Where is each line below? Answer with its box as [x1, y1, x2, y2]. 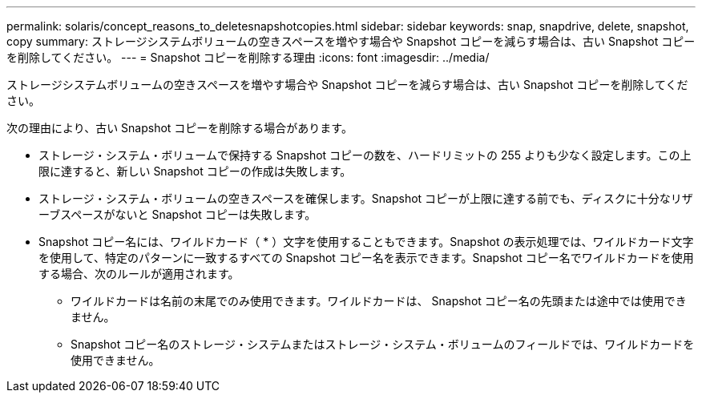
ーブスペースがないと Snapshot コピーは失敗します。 [38, 208, 317, 221]
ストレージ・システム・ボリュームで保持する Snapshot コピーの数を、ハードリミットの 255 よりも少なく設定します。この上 [38, 148, 692, 162]
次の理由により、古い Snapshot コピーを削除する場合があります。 [6, 121, 353, 135]
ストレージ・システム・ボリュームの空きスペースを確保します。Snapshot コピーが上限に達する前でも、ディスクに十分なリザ [38, 191, 693, 205]
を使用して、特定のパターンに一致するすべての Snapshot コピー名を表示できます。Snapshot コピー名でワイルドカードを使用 [38, 251, 694, 264]
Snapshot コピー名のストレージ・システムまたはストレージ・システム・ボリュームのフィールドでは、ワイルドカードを [71, 337, 695, 351]
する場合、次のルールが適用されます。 [38, 267, 240, 280]
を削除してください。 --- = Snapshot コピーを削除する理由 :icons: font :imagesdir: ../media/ [6, 50, 490, 64]
